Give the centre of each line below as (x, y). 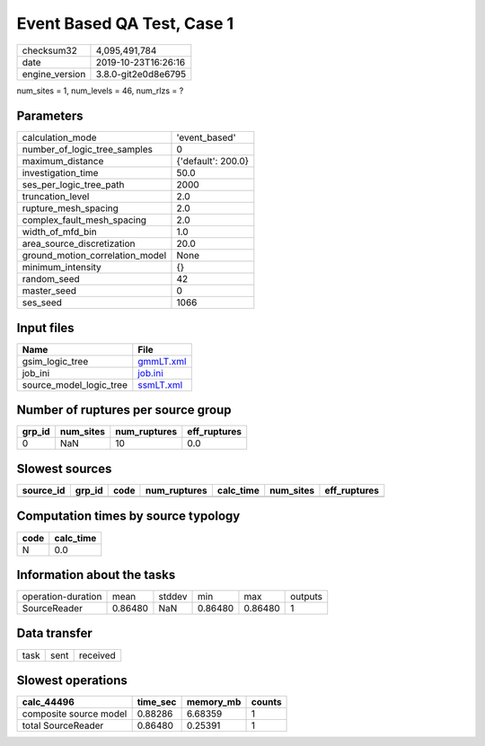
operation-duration (62, 597)
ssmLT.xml (160, 384)
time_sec (157, 702)
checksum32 (50, 50)
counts (266, 702)
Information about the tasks (96, 575)
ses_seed (42, 303)
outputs (307, 597)
